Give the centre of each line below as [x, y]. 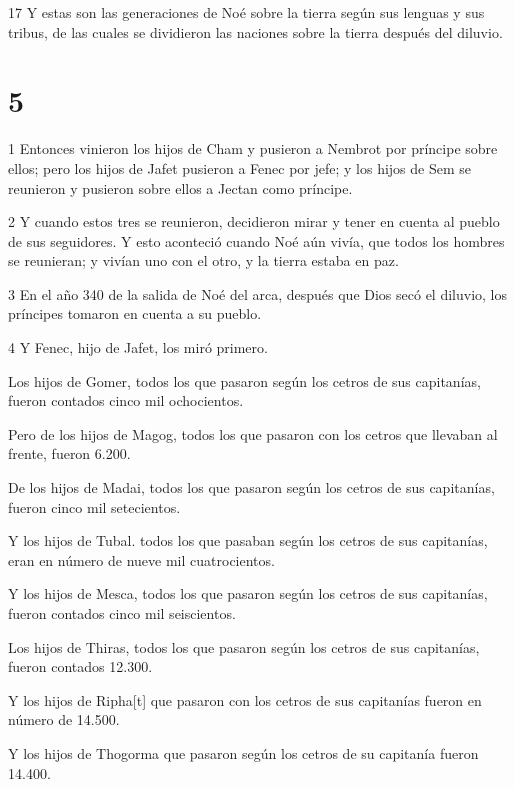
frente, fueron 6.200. [69, 453]
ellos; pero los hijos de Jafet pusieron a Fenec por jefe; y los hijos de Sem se [240, 167]
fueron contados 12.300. [80, 666]
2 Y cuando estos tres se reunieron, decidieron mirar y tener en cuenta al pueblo [254, 221]
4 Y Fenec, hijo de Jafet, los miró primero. [138, 347]
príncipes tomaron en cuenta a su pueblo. [135, 313]
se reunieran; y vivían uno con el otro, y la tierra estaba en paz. [203, 260]
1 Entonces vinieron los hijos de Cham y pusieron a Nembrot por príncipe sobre [253, 148]
